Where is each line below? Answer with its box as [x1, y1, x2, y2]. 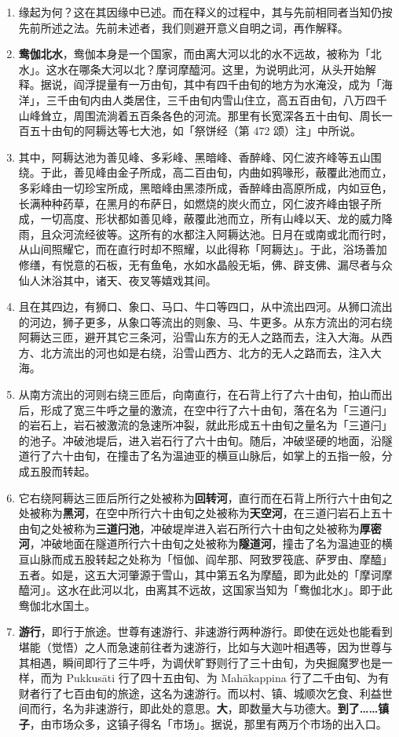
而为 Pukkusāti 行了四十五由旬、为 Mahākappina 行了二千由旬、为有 [40, 670, 390, 686]
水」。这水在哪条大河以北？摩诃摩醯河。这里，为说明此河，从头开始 [18, 60, 365, 77]
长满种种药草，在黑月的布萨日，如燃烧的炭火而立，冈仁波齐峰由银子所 [18, 195, 382, 211]
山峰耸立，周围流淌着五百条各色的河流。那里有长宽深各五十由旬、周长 [18, 107, 382, 123]
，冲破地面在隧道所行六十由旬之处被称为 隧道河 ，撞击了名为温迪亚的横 [29, 535, 393, 552]
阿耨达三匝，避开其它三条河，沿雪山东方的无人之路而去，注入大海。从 [18, 329, 382, 345]
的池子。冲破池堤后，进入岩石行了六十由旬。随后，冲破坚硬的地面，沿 [18, 432, 382, 448]
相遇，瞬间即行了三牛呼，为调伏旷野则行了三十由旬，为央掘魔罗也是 [29, 654, 382, 670]
